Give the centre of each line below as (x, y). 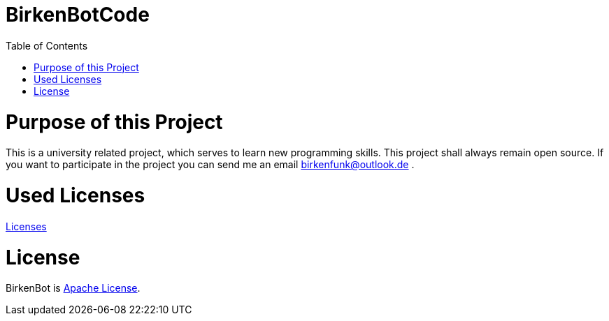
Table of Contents (47, 45)
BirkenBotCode (78, 15)
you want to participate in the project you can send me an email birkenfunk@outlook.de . (210, 165)
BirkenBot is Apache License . (73, 288)
